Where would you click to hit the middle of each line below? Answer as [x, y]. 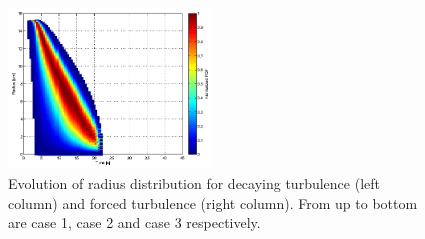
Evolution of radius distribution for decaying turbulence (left [194, 182]
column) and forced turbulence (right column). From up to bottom [213, 202]
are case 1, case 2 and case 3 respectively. [134, 222]
